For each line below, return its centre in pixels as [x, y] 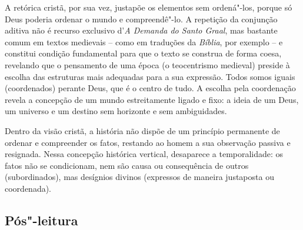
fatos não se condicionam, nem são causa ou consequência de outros [127, 165]
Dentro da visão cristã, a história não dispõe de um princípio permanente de [142, 130]
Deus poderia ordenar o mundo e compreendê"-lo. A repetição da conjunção [141, 19]
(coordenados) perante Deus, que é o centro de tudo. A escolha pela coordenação [150, 88]
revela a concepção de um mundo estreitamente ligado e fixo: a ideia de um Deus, [152, 99]
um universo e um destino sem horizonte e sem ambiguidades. [116, 111]
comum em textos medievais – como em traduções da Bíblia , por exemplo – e [144, 41]
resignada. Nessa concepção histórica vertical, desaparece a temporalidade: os [144, 154]
